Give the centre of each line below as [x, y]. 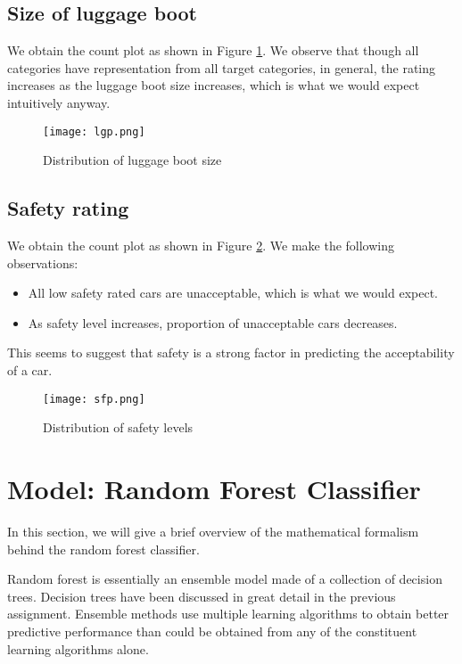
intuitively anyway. [59, 102]
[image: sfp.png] [94, 399]
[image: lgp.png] [94, 131]
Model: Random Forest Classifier [214, 489]
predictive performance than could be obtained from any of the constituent [212, 631]
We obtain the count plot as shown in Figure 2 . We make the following [201, 246]
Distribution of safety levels [118, 427]
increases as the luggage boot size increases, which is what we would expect [214, 85]
